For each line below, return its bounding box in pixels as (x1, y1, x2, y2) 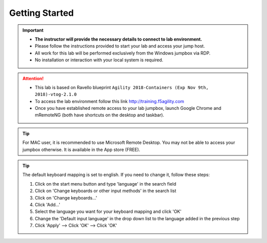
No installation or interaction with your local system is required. (35, 57, 163, 63)
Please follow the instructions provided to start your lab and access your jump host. (35, 43, 205, 49)
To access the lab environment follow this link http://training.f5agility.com (35, 98, 184, 104)
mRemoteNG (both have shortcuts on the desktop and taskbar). (35, 112, 164, 118)
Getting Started (9, 7, 74, 18)
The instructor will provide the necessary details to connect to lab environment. (35, 36, 202, 42)
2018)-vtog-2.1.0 (35, 92, 77, 97)
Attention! (22, 75, 44, 81)
